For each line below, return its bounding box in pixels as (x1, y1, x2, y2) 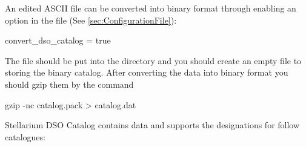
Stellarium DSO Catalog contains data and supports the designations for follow (5, 119, 300, 131)
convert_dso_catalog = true (5, 34, 111, 47)
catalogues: (5, 130, 45, 143)
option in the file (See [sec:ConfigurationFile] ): (5, 13, 177, 26)
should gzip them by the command (5, 77, 134, 90)
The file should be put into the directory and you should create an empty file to (5, 54, 302, 67)
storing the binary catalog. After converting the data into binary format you (5, 66, 288, 79)
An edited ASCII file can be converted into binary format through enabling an (5, 2, 296, 14)
